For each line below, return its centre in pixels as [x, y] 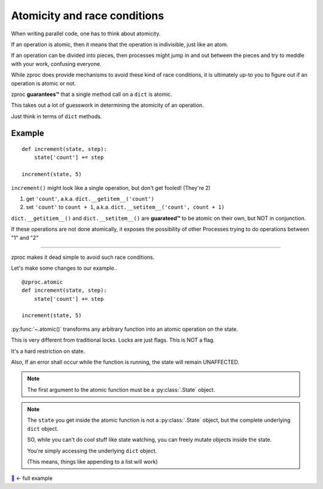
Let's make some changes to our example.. [64, 268]
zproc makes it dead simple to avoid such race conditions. [83, 257]
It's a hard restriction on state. [48, 351]
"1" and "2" [25, 237]
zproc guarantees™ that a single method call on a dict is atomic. [92, 94]
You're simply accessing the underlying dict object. [92, 451]
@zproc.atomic [42, 282]
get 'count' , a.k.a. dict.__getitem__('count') [90, 199]
